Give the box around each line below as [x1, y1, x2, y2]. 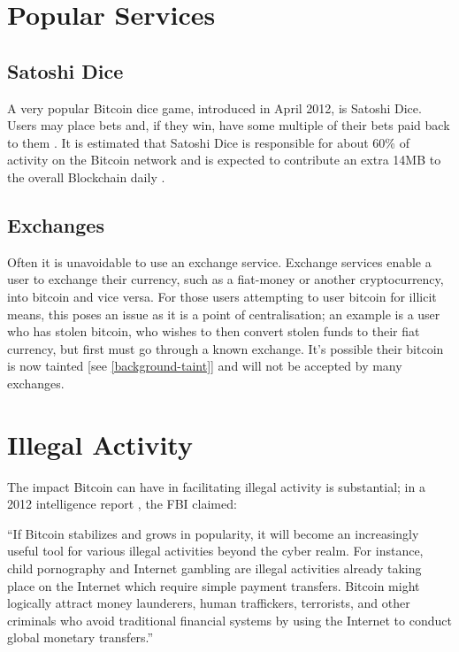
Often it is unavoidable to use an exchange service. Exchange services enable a [7, 252, 432, 271]
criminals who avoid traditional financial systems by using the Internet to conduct [7, 610, 452, 629]
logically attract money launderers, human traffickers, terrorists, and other [7, 594, 410, 612]
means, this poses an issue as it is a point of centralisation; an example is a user [7, 304, 440, 323]
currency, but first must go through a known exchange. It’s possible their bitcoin [7, 339, 444, 357]
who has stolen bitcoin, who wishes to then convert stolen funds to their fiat [7, 322, 420, 341]
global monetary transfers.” [7, 628, 154, 647]
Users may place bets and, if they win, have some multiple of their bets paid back [7, 116, 450, 134]
